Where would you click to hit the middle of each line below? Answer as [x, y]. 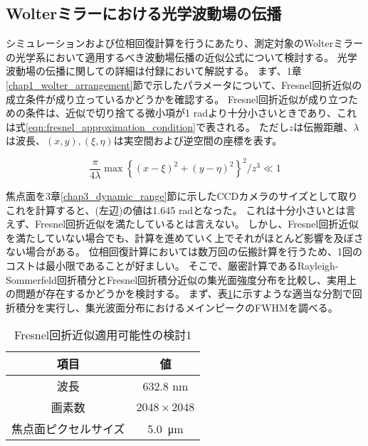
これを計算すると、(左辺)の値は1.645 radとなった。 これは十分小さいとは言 [181, 209]
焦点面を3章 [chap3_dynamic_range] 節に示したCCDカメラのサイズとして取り [182, 196]
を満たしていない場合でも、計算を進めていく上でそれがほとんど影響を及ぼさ [185, 237]
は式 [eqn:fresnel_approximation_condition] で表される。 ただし [147, 126]
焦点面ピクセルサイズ [68, 429]
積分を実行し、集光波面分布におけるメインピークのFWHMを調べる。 [177, 307]
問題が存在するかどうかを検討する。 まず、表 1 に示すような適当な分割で [184, 293]
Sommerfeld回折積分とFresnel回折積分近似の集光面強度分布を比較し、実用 [177, 279]
